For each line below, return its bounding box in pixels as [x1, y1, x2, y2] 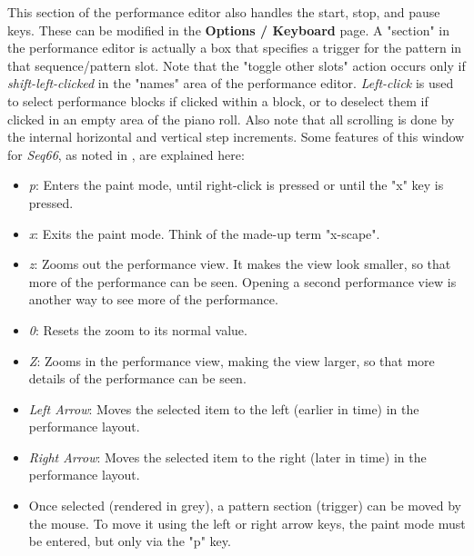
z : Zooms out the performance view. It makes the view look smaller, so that [28, 254, 451, 273]
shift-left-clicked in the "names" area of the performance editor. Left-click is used [7, 74, 454, 93]
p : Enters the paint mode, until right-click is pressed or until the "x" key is [28, 175, 444, 194]
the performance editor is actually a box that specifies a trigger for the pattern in [7, 38, 462, 57]
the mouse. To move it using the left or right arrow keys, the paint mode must [28, 513, 466, 532]
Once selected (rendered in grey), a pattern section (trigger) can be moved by [28, 496, 461, 515]
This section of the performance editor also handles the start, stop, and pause [7, 3, 440, 21]
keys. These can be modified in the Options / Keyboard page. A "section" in [7, 20, 450, 39]
